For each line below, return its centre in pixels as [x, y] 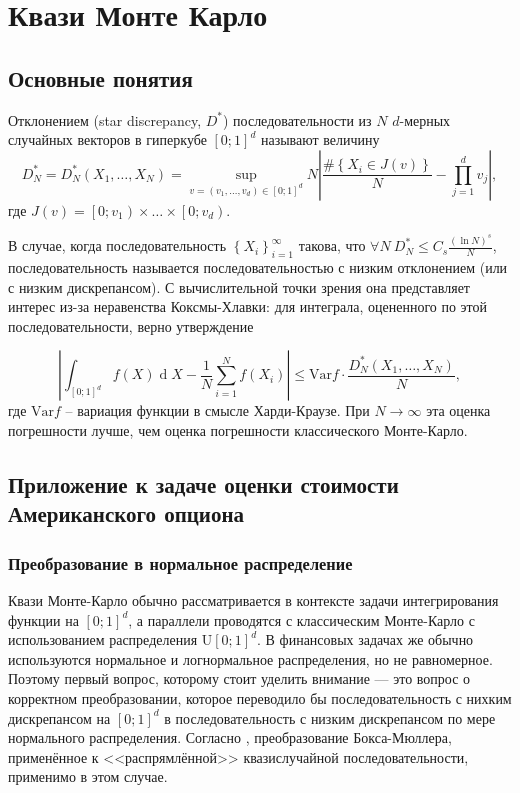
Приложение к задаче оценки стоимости [203, 483]
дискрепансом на [59, 717]
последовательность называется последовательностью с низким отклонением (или [258, 267]
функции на [43, 619]
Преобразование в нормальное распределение [180, 562]
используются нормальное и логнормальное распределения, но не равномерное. [250, 658]
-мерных [425, 119]
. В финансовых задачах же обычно [365, 639]
